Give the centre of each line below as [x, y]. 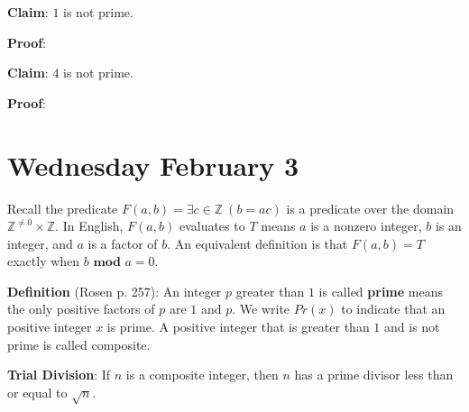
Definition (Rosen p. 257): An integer [115, 291]
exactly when [44, 261]
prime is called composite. [79, 344]
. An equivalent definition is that [257, 243]
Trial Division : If [59, 375]
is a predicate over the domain [370, 208]
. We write [261, 309]
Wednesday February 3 [153, 165]
